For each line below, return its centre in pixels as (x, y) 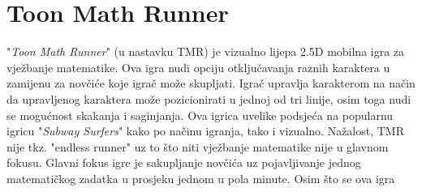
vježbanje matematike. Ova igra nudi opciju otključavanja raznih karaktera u (198, 67)
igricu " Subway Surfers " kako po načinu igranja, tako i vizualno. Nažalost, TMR (206, 131)
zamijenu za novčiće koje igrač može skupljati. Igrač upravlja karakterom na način (211, 83)
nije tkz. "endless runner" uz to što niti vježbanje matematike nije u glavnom (198, 146)
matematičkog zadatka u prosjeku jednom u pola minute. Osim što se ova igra (201, 178)
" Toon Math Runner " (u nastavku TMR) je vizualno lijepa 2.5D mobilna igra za (206, 51)
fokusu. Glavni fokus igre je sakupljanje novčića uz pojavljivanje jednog (184, 162)
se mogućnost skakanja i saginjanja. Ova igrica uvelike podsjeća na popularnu (200, 115)
